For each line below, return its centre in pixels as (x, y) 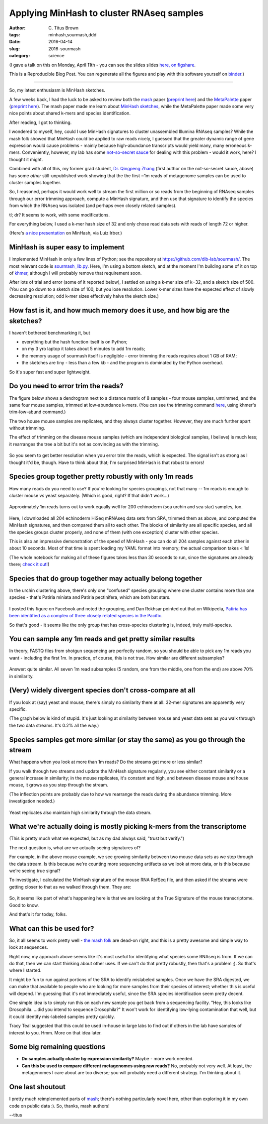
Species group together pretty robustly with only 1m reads (101, 477)
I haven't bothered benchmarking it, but (50, 333)
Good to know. (24, 905)
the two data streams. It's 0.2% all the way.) (54, 725)
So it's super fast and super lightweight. (50, 372)
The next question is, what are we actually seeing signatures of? (75, 847)
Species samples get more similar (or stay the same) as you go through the (127, 739)
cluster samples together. (35, 182)
